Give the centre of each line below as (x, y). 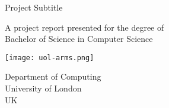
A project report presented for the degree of (84, 27)
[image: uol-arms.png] (50, 58)
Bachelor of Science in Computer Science (79, 39)
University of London (43, 88)
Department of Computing (53, 76)
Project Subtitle (34, 7)
